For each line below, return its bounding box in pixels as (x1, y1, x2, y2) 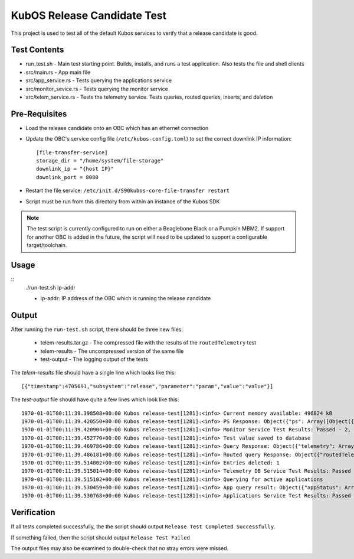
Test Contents (11, 45, 64, 55)
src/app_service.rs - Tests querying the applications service (25, 77, 172, 84)
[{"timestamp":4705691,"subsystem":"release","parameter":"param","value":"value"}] (21, 383, 274, 389)
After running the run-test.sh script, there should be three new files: (11, 326, 183, 333)
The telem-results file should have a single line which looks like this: (11, 369, 176, 376)
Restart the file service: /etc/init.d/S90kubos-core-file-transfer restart (25, 187, 230, 194)
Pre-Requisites (11, 109, 67, 119)
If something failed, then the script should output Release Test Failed (11, 534, 190, 541)
